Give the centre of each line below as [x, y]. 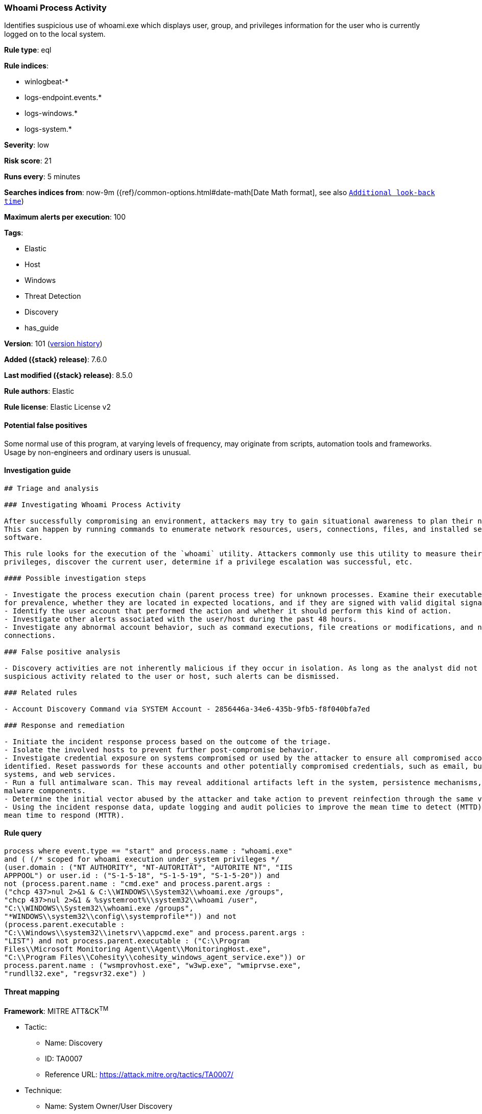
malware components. [45, 790]
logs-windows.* [51, 113]
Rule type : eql [28, 50]
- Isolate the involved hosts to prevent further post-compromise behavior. [161, 750]
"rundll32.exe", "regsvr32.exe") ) [75, 974]
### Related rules [41, 692]
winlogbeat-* [46, 82]
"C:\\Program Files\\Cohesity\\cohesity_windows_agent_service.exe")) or [155, 957]
